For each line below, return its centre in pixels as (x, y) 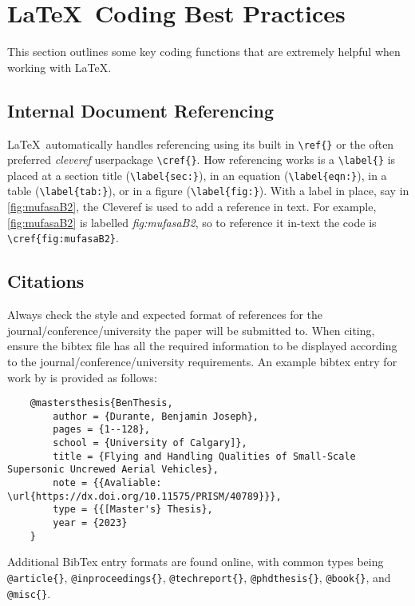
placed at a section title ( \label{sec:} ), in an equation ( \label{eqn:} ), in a (197, 175)
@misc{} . (29, 593)
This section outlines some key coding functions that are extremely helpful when (204, 52)
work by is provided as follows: (82, 377)
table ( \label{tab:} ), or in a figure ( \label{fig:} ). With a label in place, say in (208, 191)
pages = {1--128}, (101, 430)
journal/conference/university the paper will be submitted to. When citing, (191, 330)
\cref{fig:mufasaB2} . (63, 238)
